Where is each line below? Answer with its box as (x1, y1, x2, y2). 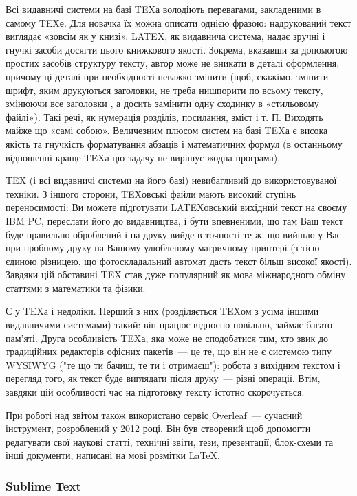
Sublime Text (6, 477, 81, 494)
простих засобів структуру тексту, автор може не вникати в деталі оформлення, (6, 56, 340, 70)
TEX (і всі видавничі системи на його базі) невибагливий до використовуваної (6, 173, 337, 188)
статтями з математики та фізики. (6, 280, 146, 295)
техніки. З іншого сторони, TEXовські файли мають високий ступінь (6, 186, 296, 201)
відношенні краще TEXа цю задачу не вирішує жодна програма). (6, 150, 281, 164)
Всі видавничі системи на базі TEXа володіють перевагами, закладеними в (6, 2, 321, 16)
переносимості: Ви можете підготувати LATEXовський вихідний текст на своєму (6, 200, 347, 214)
